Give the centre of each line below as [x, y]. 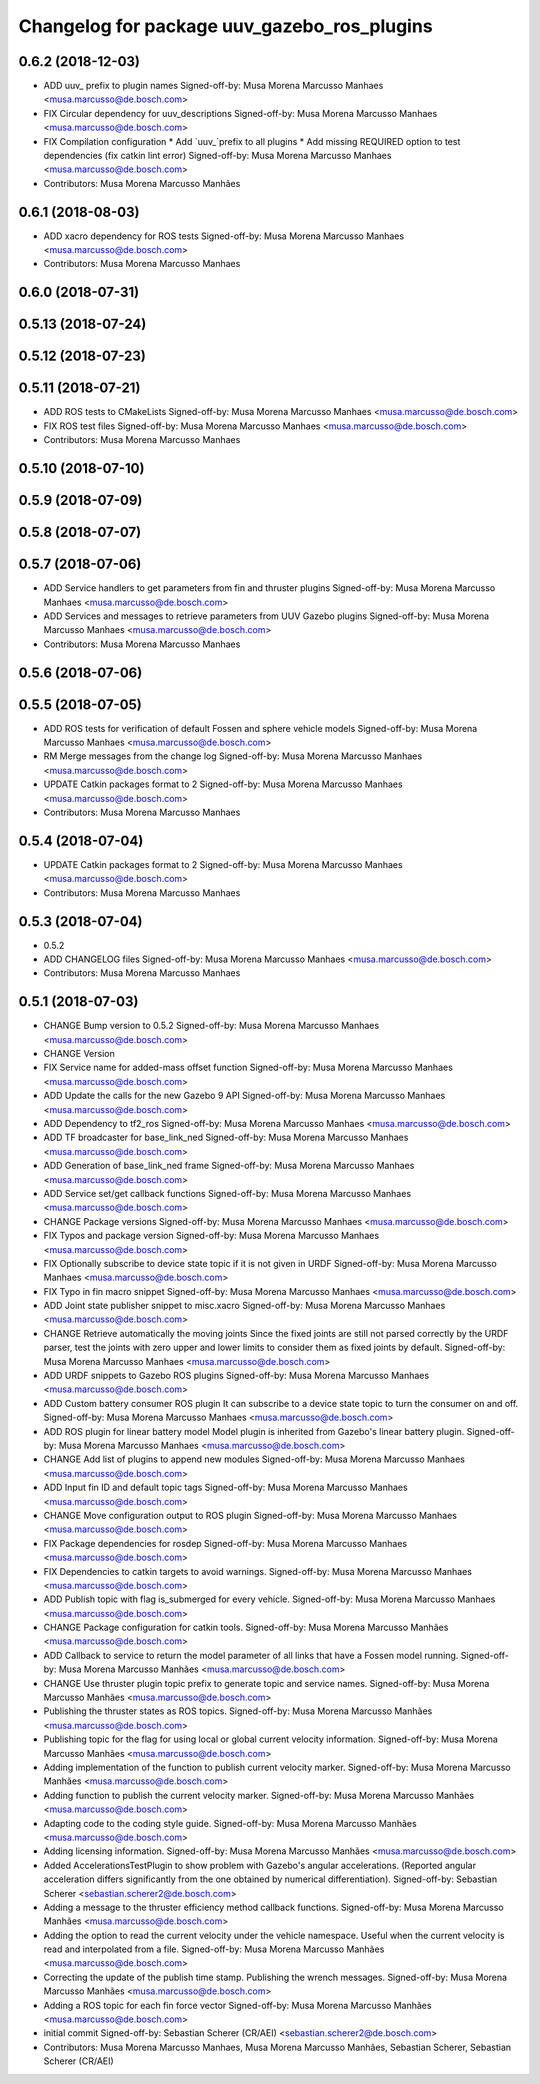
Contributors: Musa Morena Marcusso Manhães [142, 183]
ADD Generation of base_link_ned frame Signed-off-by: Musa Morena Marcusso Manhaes [229, 1166]
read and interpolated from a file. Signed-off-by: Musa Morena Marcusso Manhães [214, 1949]
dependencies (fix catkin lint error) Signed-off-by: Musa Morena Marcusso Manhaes [217, 156]
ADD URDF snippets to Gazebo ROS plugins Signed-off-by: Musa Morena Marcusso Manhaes [236, 1376]
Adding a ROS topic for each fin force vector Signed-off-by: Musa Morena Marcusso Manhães [237, 2005]
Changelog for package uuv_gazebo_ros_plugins [226, 26]
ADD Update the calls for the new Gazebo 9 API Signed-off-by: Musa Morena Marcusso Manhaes [244, 1096]
